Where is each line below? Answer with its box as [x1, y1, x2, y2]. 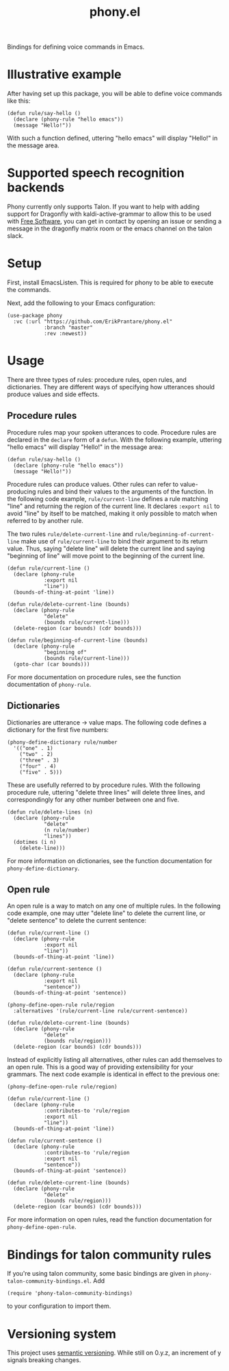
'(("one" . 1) [13, 744, 53, 751]
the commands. [7, 286, 51, 293]
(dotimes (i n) [13, 838, 57, 845]
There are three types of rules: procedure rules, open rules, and [7, 375, 187, 384]
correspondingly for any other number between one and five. [7, 795, 180, 803]
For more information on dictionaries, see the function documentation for [7, 856, 213, 864]
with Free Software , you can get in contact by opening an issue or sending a [7, 217, 222, 226]
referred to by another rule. [7, 516, 84, 524]
